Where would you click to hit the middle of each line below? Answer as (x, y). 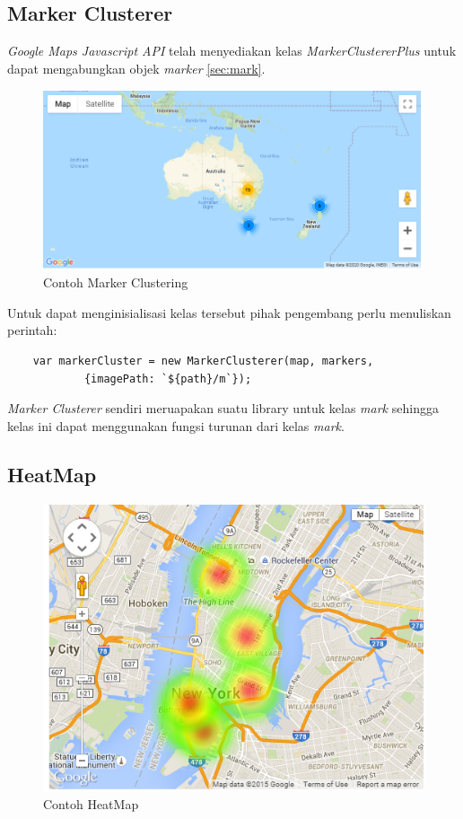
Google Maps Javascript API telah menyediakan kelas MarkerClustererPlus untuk (232, 51)
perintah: (32, 330)
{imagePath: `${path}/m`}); (168, 379)
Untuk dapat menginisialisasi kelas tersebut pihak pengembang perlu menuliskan (229, 312)
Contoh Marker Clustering (116, 282)
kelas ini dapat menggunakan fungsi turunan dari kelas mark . (176, 425)
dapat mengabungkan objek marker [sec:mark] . (136, 68)
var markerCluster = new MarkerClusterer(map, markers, (203, 361)
